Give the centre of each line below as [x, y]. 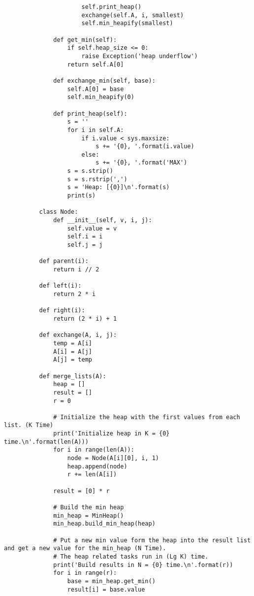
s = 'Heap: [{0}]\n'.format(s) [118, 187]
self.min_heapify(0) [101, 97]
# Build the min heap [89, 508]
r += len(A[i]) [92, 475]
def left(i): [60, 286]
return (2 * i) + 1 [85, 318]
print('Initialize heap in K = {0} [111, 434]
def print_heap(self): [90, 114]
